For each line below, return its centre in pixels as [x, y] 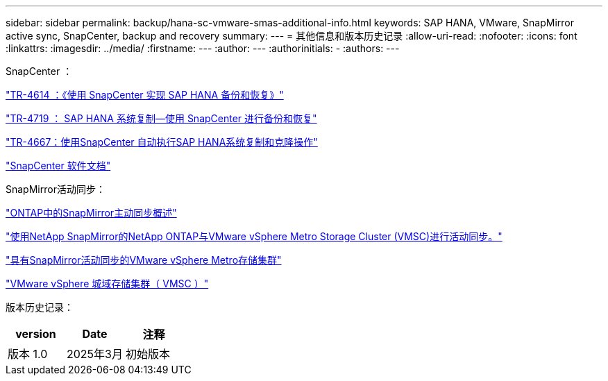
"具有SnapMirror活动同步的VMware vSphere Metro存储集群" [144, 260]
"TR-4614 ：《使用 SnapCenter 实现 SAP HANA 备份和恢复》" [145, 95]
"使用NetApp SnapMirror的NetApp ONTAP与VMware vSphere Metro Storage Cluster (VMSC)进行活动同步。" [254, 236]
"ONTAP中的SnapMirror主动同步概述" [91, 213]
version [36, 334]
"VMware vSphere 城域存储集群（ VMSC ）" [107, 283]
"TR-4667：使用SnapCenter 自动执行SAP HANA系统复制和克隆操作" [162, 142]
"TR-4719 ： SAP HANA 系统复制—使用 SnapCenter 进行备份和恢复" [161, 118]
